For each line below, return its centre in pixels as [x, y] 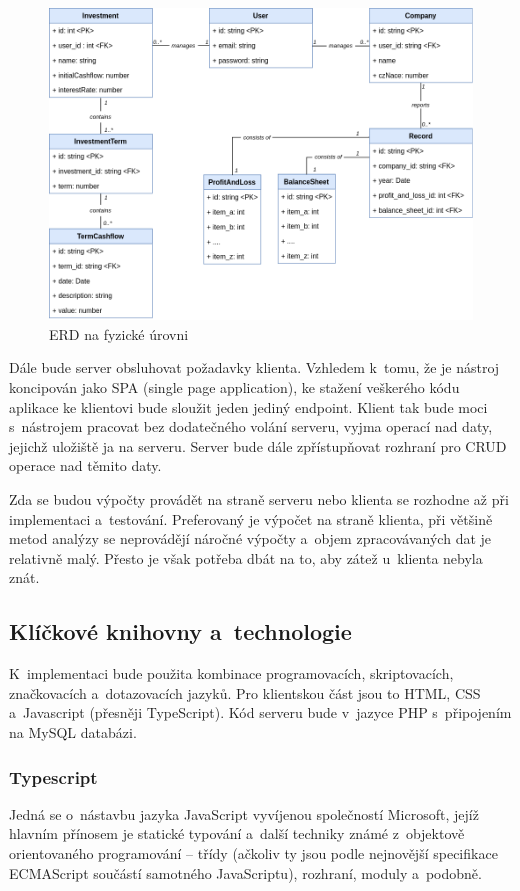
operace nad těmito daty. [85, 465]
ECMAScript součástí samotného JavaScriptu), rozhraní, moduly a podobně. [245, 872]
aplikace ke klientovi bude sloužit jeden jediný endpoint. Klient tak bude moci [248, 406]
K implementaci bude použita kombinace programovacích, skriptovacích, [231, 673]
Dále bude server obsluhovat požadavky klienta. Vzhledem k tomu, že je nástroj [254, 367]
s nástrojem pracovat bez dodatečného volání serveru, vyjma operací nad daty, [251, 426]
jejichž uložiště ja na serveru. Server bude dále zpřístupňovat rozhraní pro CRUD [258, 445]
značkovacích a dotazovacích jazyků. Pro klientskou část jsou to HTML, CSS [245, 692]
